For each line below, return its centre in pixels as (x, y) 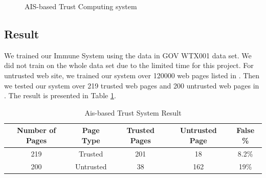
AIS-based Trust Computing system (81, 6)
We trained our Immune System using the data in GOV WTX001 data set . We (128, 55)
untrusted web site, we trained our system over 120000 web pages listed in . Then (132, 75)
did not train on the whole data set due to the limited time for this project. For (129, 65)
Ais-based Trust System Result (133, 112)
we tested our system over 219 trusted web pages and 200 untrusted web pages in (132, 85)
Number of (36, 130)
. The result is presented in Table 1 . (60, 95)
